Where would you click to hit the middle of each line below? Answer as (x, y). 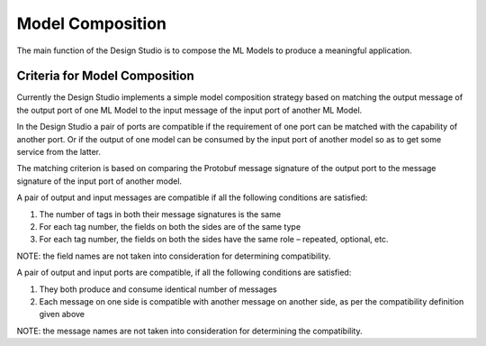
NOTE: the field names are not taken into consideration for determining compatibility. (174, 256)
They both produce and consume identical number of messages (158, 289)
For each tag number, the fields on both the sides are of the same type (170, 226)
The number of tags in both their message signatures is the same (160, 214)
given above (62, 314)
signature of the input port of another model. (99, 181)
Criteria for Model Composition (106, 76)
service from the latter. (59, 152)
